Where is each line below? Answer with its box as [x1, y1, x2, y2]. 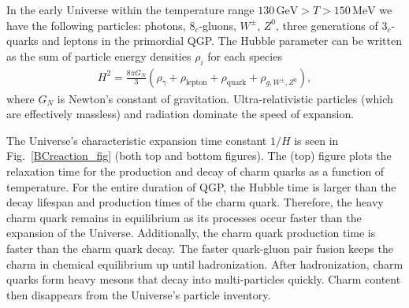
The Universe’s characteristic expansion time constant [6, 132, 267, 148]
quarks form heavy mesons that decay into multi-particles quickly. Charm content [6, 271, 401, 288]
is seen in [294, 132, 339, 148]
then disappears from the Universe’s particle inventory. [6, 286, 271, 302]
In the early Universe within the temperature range [6, 2, 255, 17]
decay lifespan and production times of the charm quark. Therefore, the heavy [6, 194, 384, 210]
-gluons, [199, 17, 236, 33]
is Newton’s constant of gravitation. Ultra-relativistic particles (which [57, 90, 393, 106]
